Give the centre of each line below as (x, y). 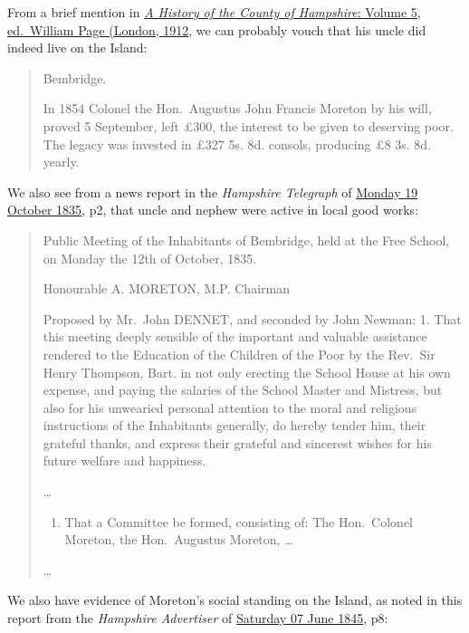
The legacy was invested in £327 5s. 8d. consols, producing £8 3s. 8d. (237, 144)
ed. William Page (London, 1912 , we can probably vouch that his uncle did (217, 29)
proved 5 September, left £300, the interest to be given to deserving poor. (248, 125)
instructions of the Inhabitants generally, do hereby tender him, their (234, 425)
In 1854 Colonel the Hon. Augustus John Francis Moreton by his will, (237, 108)
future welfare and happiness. (124, 460)
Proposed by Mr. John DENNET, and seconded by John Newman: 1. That (252, 318)
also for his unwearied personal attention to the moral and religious (230, 407)
